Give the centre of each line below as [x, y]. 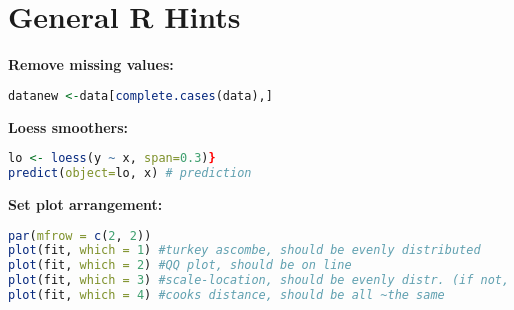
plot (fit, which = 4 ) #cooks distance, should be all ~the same [226, 295]
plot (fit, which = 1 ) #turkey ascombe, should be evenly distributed [244, 250]
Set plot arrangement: [85, 203]
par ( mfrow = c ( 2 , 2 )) [80, 235]
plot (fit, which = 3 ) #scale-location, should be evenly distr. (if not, [259, 280]
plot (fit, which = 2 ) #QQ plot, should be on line [180, 265]
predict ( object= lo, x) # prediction [130, 173]
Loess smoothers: [68, 126]
